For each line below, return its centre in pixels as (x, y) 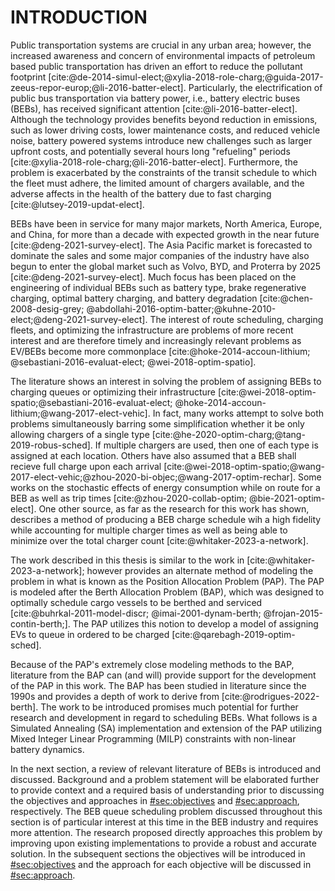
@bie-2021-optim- (287, 498)
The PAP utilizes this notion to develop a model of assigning (195, 623)
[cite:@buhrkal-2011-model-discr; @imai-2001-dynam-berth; (136, 613)
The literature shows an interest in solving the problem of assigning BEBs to (166, 381)
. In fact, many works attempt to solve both (236, 413)
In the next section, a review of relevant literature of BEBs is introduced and (166, 768)
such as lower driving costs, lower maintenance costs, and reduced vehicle (165, 130)
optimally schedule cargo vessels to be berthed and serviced (136, 602)
